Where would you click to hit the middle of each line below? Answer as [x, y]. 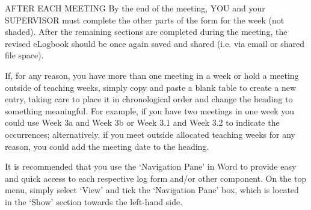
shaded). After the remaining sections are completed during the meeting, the [146, 32]
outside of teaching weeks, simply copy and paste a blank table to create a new [151, 87]
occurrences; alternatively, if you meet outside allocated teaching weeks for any [150, 134]
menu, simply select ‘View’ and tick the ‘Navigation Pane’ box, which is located [152, 190]
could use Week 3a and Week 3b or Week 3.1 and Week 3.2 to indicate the [142, 122]
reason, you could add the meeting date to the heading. [107, 146]
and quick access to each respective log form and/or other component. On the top [156, 178]
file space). [24, 55]
